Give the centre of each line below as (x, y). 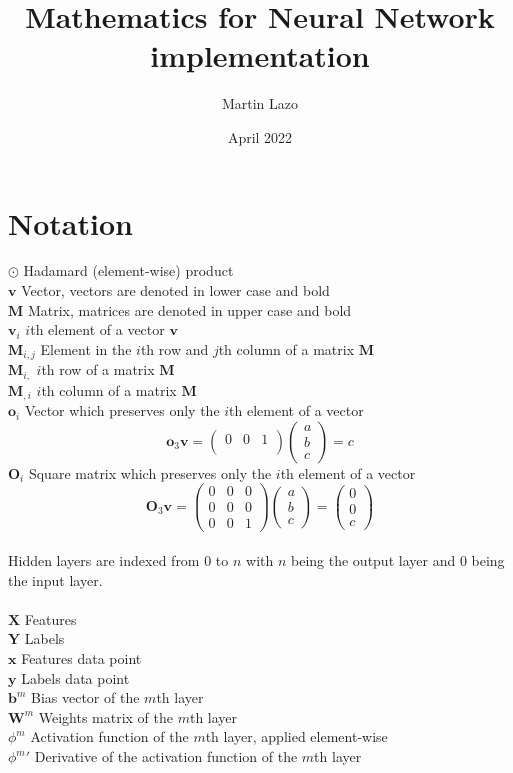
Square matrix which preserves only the (150, 472)
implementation (260, 55)
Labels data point (75, 677)
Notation (70, 222)
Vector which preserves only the (122, 410)
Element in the (86, 348)
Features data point (81, 658)
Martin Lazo (260, 103)
